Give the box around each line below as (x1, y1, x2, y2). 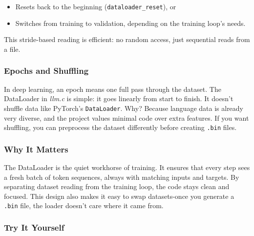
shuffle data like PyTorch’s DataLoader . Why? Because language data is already (4, 103, 244, 113)
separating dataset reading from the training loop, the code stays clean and (4, 181, 230, 192)
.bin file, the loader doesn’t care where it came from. (4, 200, 164, 211)
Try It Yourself (4, 221, 64, 233)
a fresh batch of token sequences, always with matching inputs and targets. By (4, 172, 239, 182)
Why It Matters (4, 143, 68, 155)
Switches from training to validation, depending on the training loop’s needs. (15, 18, 246, 28)
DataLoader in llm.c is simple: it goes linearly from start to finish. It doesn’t (4, 93, 233, 104)
